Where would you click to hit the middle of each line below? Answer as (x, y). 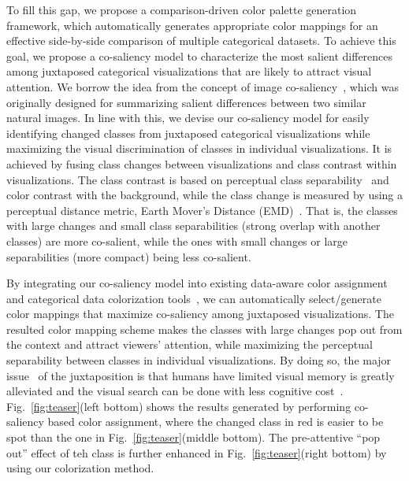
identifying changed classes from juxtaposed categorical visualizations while (188, 133)
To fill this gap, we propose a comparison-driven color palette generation (182, 9)
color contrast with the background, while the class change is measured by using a (205, 195)
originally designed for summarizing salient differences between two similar (186, 102)
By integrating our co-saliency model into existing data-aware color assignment (197, 283)
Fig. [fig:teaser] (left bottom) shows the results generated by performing (179, 406)
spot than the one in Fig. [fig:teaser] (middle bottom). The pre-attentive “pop (193, 437)
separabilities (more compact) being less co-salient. (129, 256)
